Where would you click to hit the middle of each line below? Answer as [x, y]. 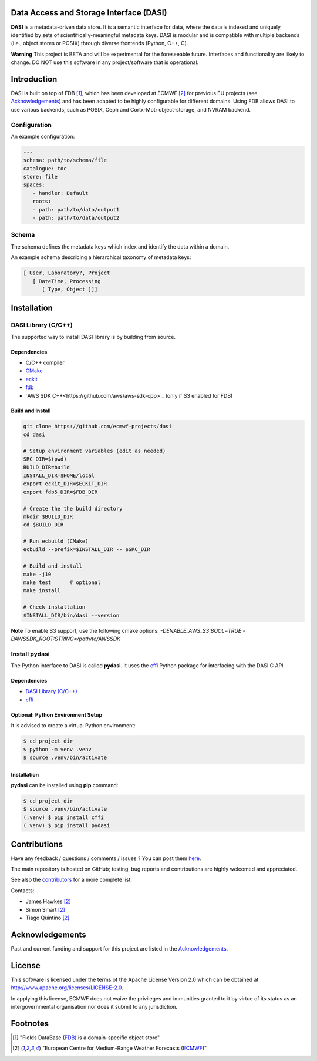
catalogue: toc [45, 168]
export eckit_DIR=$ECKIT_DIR [65, 484]
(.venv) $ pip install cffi [63, 817]
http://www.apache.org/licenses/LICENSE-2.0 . [67, 988]
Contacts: [23, 891]
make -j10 [37, 574]
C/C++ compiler [45, 363]
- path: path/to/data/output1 [76, 209]
